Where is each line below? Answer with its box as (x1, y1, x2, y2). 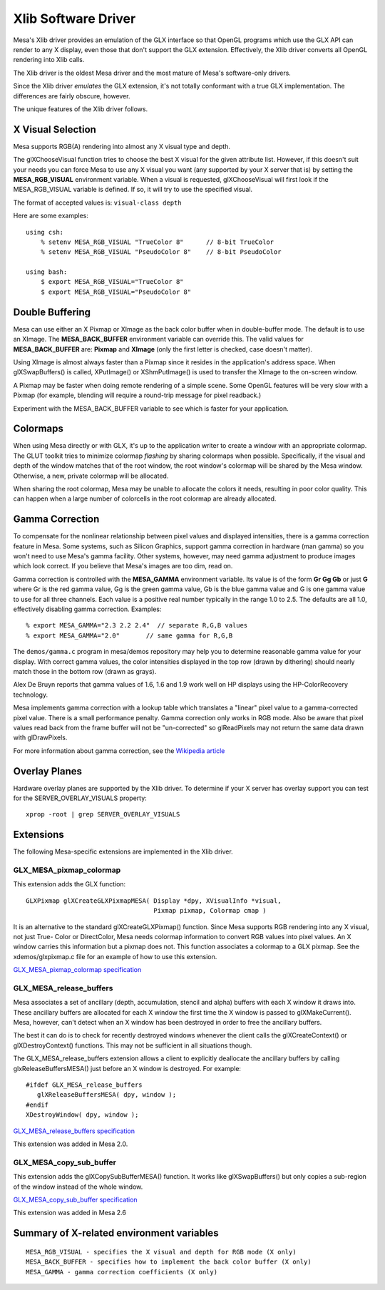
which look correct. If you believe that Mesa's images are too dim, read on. (13, 562, 233, 570)
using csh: (26, 228, 64, 236)
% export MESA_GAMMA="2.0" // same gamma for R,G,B (26, 631, 233, 640)
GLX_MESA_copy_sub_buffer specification (13, 1195, 138, 1204)
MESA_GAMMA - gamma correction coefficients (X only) (26, 1268, 217, 1276)
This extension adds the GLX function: (13, 880, 126, 889)
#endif (26, 1100, 49, 1109)
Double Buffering (13, 306, 91, 318)
